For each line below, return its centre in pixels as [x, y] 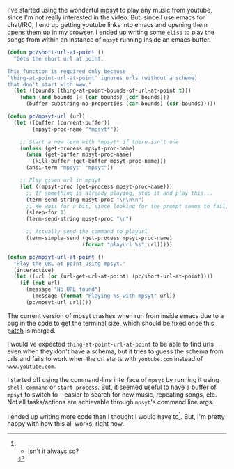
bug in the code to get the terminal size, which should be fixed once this [111, 323]
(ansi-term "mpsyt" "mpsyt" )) [69, 168]
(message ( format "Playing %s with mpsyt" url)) [104, 296]
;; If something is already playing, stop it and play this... [119, 193]
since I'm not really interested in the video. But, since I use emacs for [106, 17]
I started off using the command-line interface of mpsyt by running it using [113, 379]
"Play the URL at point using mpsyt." [70, 264]
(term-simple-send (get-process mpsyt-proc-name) [99, 238]
